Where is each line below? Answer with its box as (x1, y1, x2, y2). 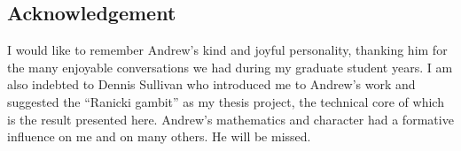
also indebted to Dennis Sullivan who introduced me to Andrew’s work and (7, 75, 416, 94)
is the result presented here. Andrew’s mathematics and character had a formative (7, 109, 454, 128)
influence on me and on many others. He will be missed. (7, 127, 311, 146)
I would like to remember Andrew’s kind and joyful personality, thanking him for (7, 41, 448, 59)
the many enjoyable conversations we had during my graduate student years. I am (7, 57, 453, 76)
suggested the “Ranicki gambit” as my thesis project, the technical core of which (7, 92, 444, 110)
